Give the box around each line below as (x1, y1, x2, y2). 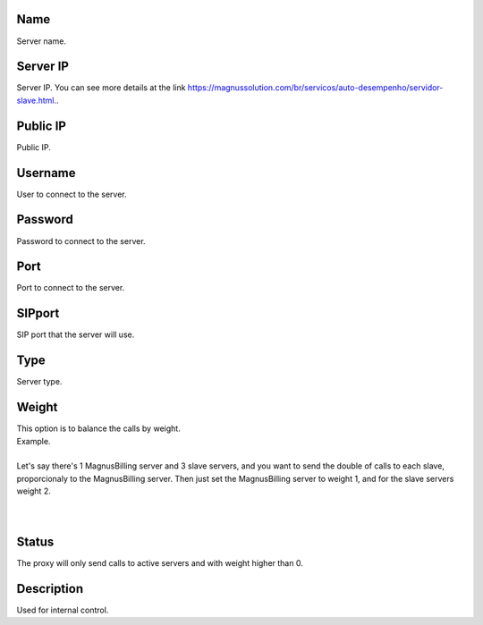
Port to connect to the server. (16, 283, 125, 293)
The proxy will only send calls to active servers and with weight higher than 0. (16, 557, 303, 568)
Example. (16, 435, 51, 446)
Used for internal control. (16, 604, 109, 615)
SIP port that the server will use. (16, 329, 135, 340)
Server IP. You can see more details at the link (16, 82, 186, 93)
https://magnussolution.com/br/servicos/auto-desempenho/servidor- (187, 82, 444, 93)
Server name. (16, 36, 67, 46)
